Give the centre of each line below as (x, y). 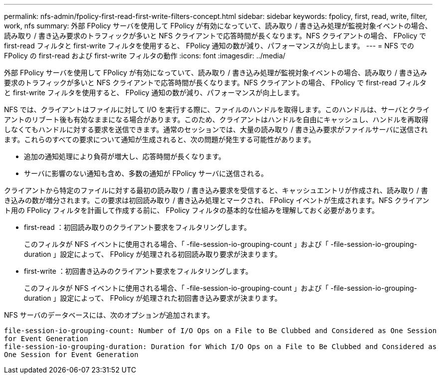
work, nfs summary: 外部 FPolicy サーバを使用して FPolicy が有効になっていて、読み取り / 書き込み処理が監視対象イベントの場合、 (218, 26)
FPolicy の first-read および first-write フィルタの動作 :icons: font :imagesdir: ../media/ (145, 56)
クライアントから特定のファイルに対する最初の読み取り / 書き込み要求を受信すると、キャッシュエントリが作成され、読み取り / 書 (216, 190)
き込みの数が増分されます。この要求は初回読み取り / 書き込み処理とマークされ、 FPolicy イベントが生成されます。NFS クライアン (217, 200)
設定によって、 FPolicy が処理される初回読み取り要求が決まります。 (171, 254)
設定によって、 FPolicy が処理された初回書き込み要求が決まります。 (171, 298)
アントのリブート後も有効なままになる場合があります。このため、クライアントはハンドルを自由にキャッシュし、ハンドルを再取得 (216, 119)
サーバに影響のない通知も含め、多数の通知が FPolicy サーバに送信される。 (146, 173)
